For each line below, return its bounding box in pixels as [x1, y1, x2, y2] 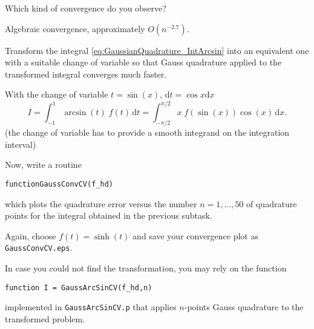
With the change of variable [5, 88, 108, 101]
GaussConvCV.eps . [5, 241, 73, 254]
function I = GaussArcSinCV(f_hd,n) [5, 283, 152, 292]
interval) [5, 138, 36, 150]
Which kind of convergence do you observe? [5, 2, 166, 14]
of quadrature [246, 197, 297, 210]
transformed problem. [5, 313, 85, 325]
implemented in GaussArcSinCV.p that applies [5, 301, 177, 313]
